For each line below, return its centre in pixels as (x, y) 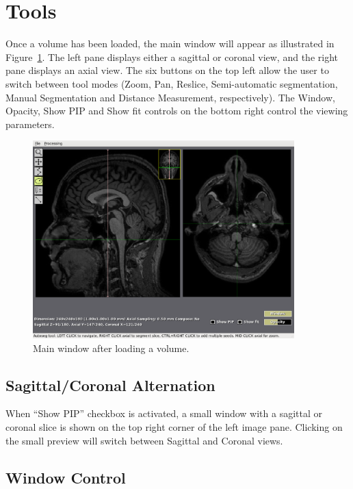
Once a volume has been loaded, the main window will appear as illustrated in (170, 43)
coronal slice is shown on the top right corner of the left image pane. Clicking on (174, 427)
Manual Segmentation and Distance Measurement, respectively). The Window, (170, 97)
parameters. (30, 124)
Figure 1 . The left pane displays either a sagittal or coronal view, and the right (172, 57)
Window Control (66, 477)
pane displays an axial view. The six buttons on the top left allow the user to (167, 70)
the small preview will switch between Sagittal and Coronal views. (144, 440)
